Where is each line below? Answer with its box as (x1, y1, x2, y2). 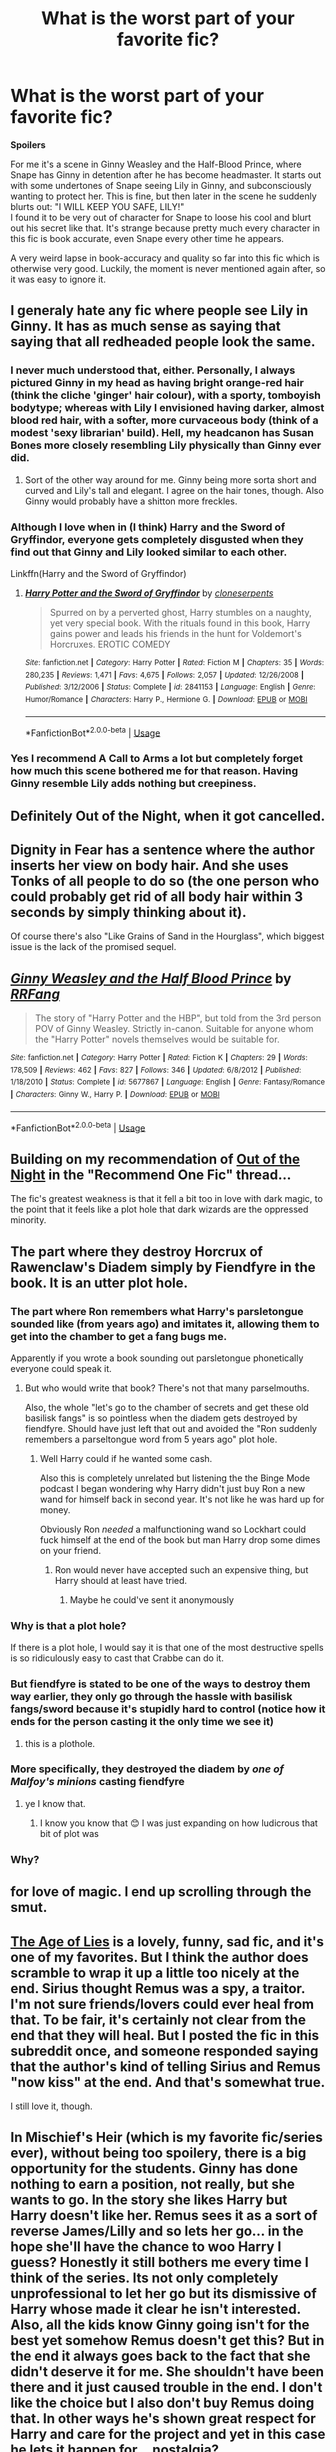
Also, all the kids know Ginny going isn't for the (10, 2317, 310, 2334)
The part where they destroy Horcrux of (10, 1243, 263, 1260)
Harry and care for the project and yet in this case (10, 2426, 326, 2443)
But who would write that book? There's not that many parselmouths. (24, 1382, 310, 1394)
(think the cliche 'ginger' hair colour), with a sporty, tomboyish (10, 388, 322, 402)
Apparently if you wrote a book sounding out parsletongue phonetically (10, 1352, 304, 1364)
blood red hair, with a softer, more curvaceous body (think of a (10, 413, 319, 427)
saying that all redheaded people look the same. (10, 333, 316, 351)
